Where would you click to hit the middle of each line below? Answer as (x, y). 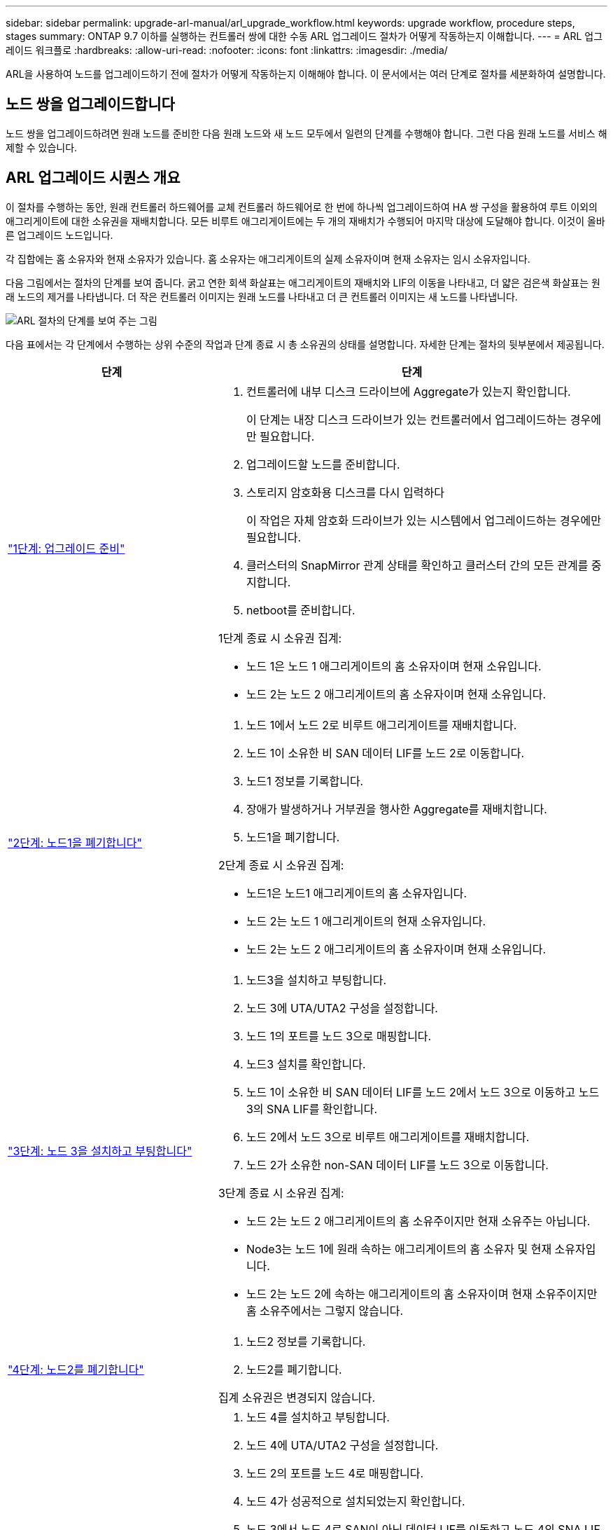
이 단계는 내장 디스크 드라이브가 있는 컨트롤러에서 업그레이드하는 (407, 419)
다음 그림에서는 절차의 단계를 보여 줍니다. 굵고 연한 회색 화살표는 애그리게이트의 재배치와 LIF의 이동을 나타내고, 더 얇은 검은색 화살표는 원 (303, 282)
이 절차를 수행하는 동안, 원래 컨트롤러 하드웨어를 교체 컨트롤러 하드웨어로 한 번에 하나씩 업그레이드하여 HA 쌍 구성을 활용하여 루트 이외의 (302, 207)
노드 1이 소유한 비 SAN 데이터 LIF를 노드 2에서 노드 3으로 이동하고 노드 (423, 1092)
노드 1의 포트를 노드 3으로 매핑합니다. (339, 1036)
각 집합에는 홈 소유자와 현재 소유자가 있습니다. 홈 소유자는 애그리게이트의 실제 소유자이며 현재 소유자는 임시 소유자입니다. (268, 259)
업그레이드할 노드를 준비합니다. (323, 464)
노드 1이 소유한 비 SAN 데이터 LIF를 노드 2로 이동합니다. (385, 753)
